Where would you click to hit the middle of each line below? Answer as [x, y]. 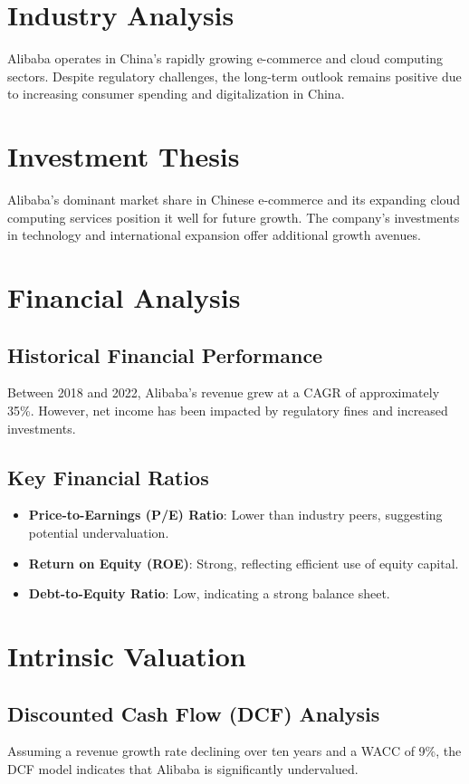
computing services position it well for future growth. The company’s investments [234, 217]
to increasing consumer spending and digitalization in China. [176, 94]
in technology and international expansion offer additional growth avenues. [214, 235]
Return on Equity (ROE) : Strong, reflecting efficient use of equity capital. [244, 563]
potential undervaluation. [99, 532]
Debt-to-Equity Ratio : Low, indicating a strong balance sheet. [209, 593]
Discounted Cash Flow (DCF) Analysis [194, 713]
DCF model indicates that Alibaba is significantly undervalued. [183, 768]
